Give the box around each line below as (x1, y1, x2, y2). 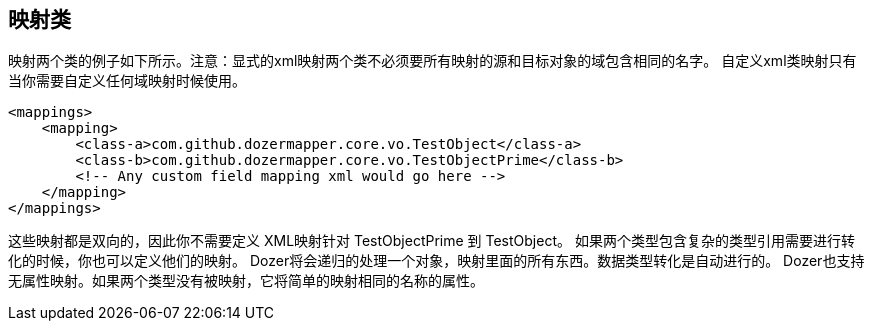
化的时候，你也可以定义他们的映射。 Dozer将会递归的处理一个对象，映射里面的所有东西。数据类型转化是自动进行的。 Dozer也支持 (8, 252, 865, 270)
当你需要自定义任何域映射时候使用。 (8, 72, 246, 90)
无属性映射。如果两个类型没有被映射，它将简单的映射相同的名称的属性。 (8, 272, 484, 290)
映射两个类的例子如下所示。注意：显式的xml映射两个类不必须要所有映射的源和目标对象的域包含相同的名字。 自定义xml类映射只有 (8, 52, 857, 70)
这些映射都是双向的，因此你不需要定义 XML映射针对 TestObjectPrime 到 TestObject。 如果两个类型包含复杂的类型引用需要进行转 (8, 232, 855, 250)
